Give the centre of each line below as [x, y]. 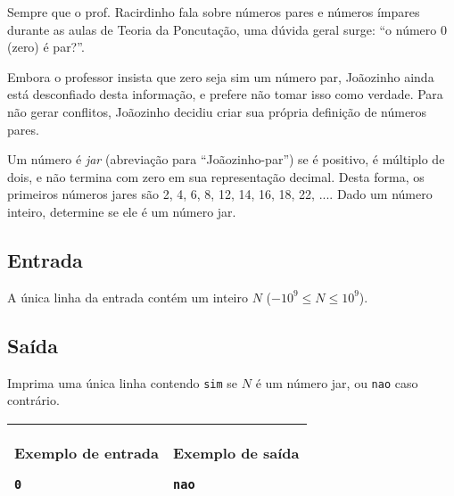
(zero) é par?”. [46, 47]
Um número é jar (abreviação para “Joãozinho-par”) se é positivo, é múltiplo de [226, 159]
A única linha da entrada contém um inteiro [128, 297]
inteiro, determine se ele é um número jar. [122, 211]
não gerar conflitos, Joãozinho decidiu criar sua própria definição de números [217, 111]
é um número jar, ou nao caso [337, 382]
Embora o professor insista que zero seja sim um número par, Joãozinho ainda [221, 76]
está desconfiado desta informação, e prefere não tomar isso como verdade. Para [225, 94]
